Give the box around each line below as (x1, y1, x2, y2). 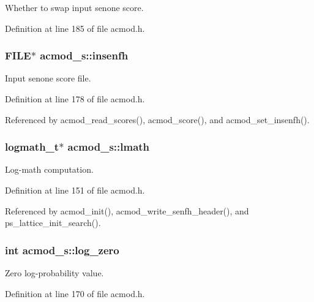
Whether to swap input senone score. (5, 1, 144, 13)
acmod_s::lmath (67, 139, 150, 154)
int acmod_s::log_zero (5, 242, 119, 257)
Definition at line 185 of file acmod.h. (5, 21, 145, 34)
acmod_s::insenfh (40, 48, 129, 63)
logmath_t (5, 139, 59, 154)
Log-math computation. (5, 163, 94, 176)
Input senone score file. (5, 72, 91, 85)
